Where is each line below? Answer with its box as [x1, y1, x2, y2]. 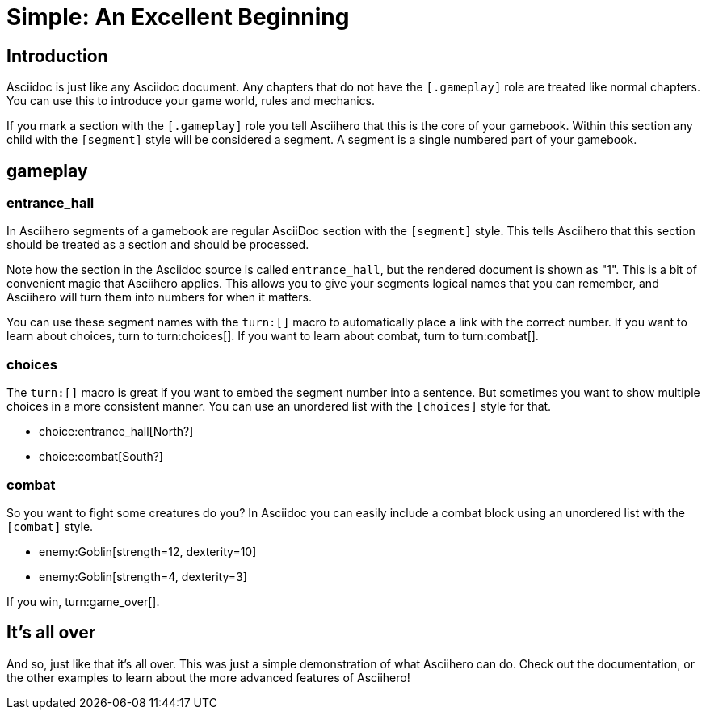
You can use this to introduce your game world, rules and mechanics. [6, 94, 376, 108]
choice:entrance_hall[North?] [39, 424, 194, 439]
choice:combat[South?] [39, 449, 163, 464]
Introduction [6, 45, 108, 66]
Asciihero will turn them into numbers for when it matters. [6, 290, 312, 305]
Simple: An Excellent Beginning [6, 3, 350, 31]
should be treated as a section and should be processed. [6, 238, 309, 252]
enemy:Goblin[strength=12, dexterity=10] [39, 544, 257, 558]
